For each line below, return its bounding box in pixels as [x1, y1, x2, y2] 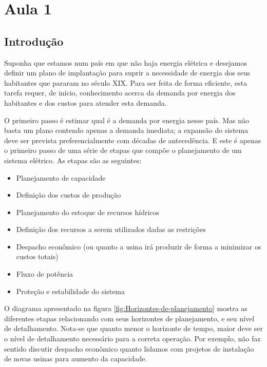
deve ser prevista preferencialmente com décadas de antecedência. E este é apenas [4, 134, 261, 145]
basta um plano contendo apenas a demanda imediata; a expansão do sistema [4, 125, 249, 136]
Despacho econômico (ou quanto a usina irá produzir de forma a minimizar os [16, 241, 261, 252]
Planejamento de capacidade [16, 172, 106, 183]
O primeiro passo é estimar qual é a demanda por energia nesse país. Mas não [4, 114, 250, 125]
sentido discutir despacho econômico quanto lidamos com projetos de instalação [4, 343, 254, 354]
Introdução [4, 33, 64, 49]
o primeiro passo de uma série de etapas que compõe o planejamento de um [4, 145, 242, 156]
